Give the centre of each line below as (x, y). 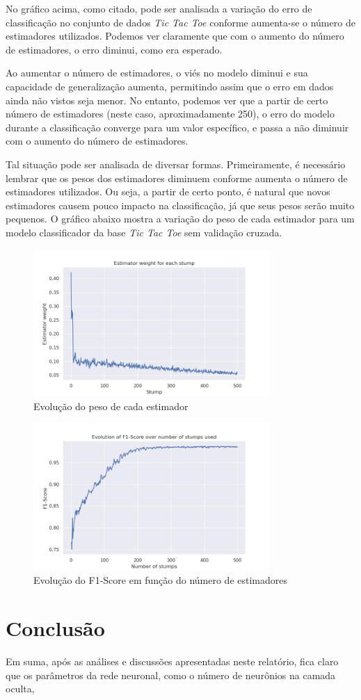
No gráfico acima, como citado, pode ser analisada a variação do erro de (159, 8)
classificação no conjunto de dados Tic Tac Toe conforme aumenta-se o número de (180, 22)
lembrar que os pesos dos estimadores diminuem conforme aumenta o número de (177, 178)
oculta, (20, 689)
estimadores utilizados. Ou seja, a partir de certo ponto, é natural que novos (168, 192)
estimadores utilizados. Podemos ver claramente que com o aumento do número (175, 36)
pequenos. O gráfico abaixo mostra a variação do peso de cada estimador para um (180, 219)
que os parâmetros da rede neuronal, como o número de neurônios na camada (171, 675)
